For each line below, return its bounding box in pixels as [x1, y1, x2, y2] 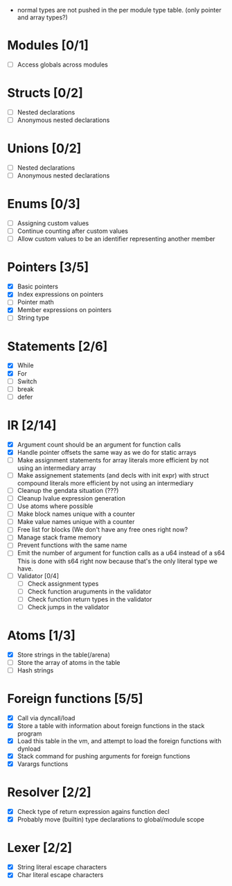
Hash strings [17, 666, 54, 675]
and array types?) [17, 13, 68, 21]
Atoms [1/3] [7, 627, 76, 643]
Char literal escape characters [17, 871, 104, 879]
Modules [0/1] [7, 37, 89, 53]
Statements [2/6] [7, 338, 108, 354]
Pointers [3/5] [7, 259, 89, 275]
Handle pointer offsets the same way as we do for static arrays [17, 448, 197, 456]
